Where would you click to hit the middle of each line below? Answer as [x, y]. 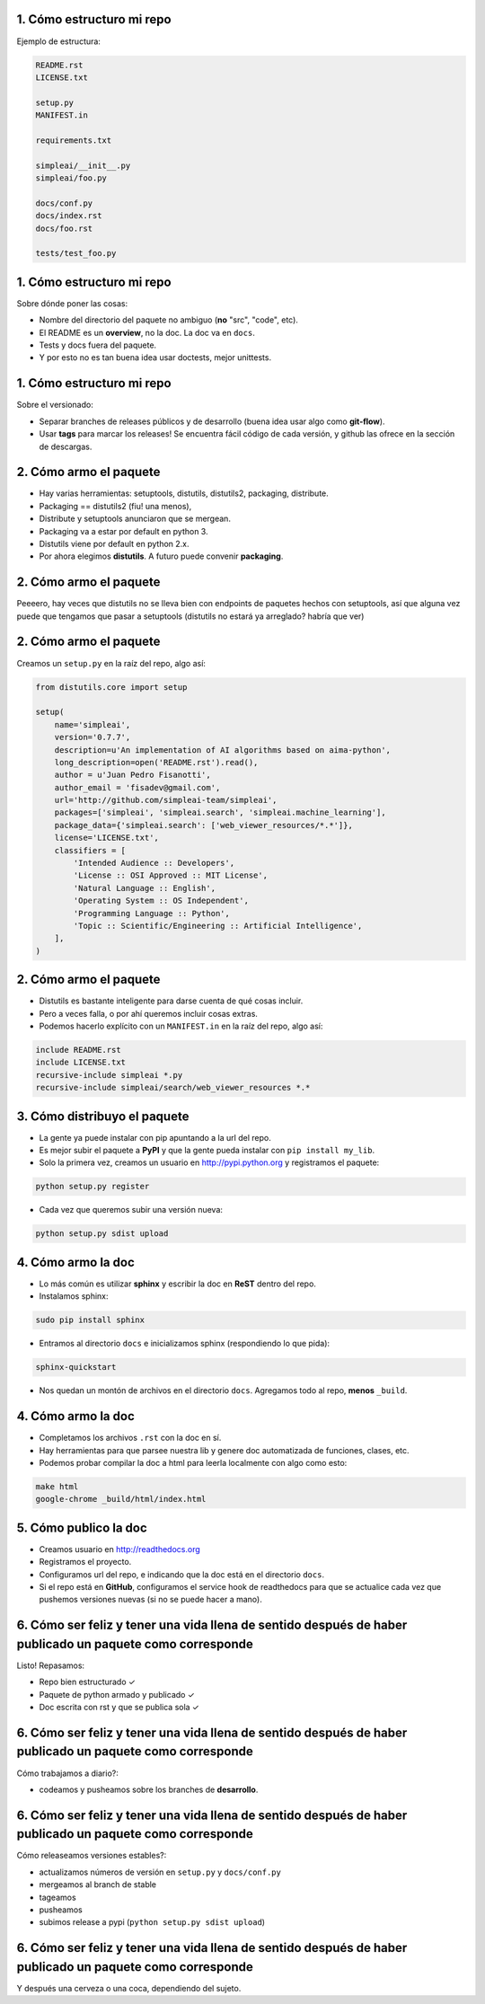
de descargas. [66, 446]
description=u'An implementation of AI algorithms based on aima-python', [222, 750]
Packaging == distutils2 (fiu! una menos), [115, 506]
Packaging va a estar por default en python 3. [123, 531]
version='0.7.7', [93, 737]
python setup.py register [93, 1187]
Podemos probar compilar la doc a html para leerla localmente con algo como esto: [193, 1462]
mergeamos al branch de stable [98, 1885]
